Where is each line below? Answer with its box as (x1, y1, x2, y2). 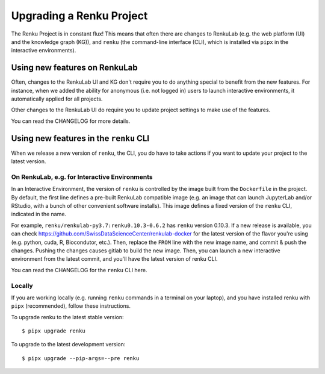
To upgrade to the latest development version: (11, 341, 126, 348)
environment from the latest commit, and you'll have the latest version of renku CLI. (11, 255, 218, 263)
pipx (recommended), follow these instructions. (11, 302, 131, 310)
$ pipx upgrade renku (22, 328, 85, 334)
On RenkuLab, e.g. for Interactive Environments (11, 172, 153, 181)
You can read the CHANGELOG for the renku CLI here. (11, 266, 147, 273)
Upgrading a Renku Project (11, 9, 148, 22)
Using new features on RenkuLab (11, 63, 138, 73)
